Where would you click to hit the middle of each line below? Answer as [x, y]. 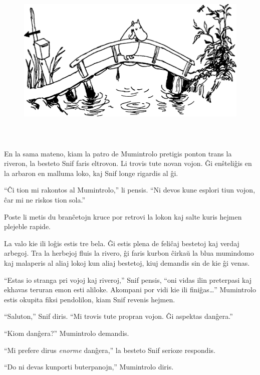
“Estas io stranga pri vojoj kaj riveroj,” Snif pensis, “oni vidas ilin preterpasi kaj [128, 279]
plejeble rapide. [28, 226]
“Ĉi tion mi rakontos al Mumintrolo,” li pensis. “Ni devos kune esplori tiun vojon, [130, 190]
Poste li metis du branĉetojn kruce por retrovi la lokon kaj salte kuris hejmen [123, 216]
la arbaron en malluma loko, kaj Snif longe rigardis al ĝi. [91, 173]
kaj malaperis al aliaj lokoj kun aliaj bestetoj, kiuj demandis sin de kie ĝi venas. [127, 262]
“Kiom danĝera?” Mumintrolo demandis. [67, 333]
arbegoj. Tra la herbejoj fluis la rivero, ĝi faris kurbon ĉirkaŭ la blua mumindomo [129, 253]
